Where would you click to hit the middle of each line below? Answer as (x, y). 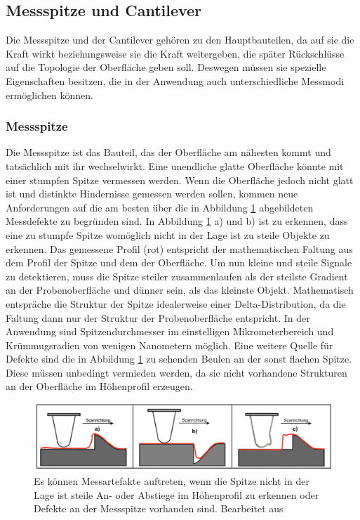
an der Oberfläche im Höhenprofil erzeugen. (99, 386)
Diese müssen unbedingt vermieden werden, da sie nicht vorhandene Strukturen (176, 372)
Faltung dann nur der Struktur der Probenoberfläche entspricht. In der (158, 317)
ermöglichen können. (49, 95)
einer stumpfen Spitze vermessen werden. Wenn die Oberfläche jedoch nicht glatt (180, 180)
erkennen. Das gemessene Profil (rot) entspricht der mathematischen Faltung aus (179, 248)
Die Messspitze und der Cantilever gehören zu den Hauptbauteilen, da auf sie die (180, 40)
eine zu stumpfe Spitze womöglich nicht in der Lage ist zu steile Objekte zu (168, 234)
